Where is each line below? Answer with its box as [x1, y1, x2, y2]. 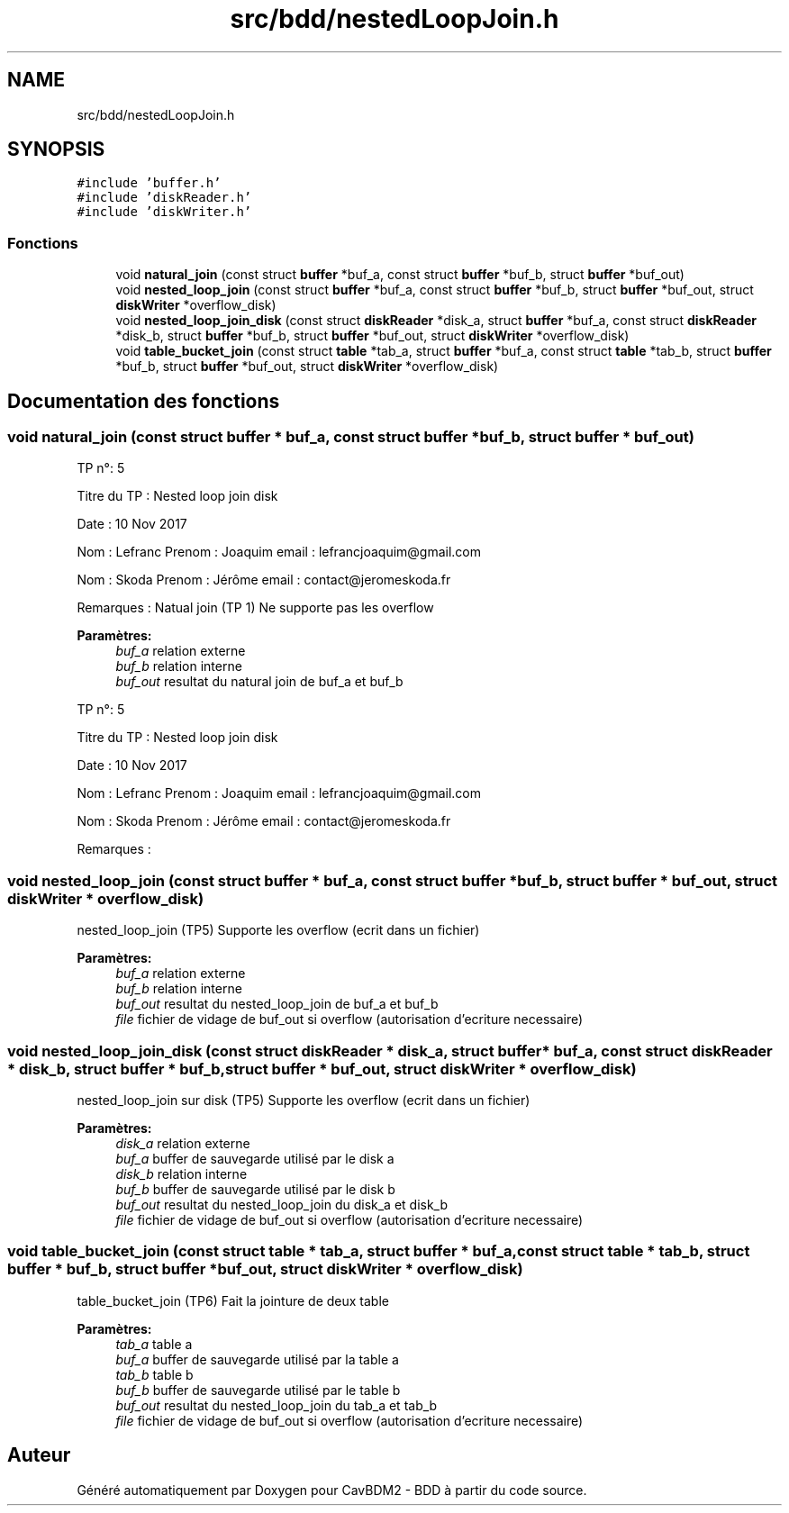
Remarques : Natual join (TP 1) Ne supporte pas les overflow [77, 600, 434, 616]
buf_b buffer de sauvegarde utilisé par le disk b [115, 1181, 395, 1197]
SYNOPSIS [7, 138, 105, 161]
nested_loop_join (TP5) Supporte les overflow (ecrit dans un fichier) [77, 922, 480, 938]
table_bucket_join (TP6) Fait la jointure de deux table [77, 1292, 389, 1309]
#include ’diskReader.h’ [77, 190, 252, 205]
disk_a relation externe [115, 1135, 250, 1151]
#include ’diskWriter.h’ [77, 204, 252, 220]
